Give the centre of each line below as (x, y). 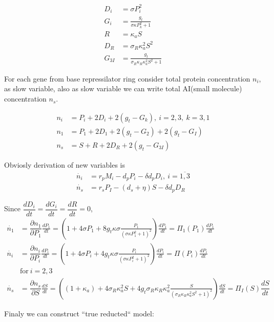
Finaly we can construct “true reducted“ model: (79, 313)
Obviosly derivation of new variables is (65, 164)
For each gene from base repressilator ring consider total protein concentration (127, 78)
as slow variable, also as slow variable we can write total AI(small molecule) (123, 88)
